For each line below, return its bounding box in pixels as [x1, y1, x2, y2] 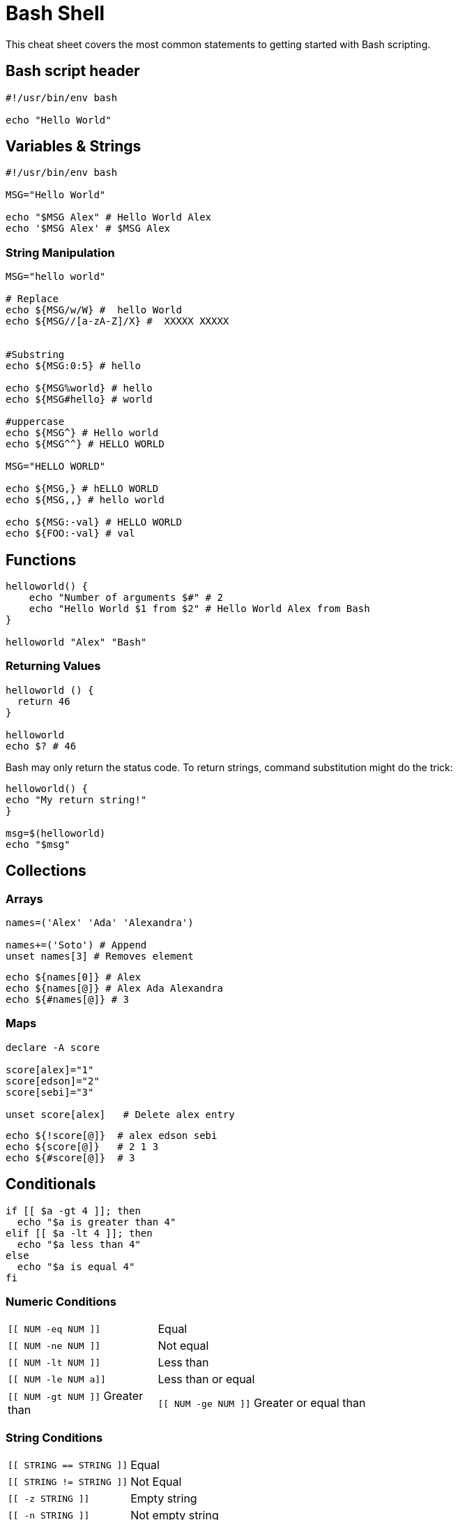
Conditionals [6, 1175, 96, 1193]
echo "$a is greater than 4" [17, 1216, 176, 1228]
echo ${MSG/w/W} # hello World [6, 304, 182, 316]
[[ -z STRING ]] [8, 1493, 90, 1504]
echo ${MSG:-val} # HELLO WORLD [6, 516, 182, 528]
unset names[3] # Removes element [6, 951, 194, 962]
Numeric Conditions [6, 1294, 116, 1309]
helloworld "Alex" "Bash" [6, 636, 147, 648]
